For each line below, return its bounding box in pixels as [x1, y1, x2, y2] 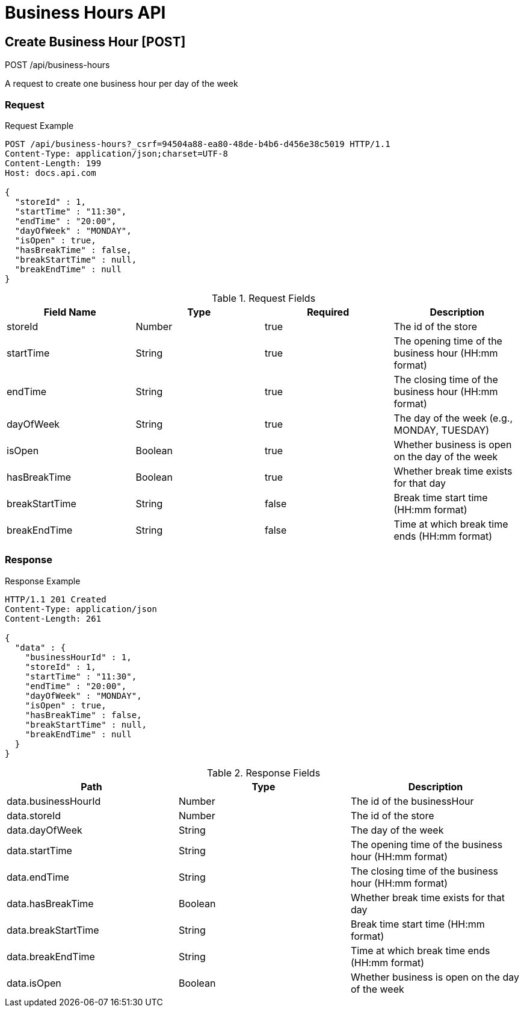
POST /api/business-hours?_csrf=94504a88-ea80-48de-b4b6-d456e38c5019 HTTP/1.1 [5, 139, 390, 149]
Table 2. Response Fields [206, 766, 321, 779]
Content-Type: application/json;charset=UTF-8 [5, 148, 228, 158]
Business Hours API [5, 2, 166, 23]
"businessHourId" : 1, [25, 652, 132, 662]
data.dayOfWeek [7, 823, 82, 836]
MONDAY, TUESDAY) [393, 423, 490, 436]
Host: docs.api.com [5, 167, 96, 178]
